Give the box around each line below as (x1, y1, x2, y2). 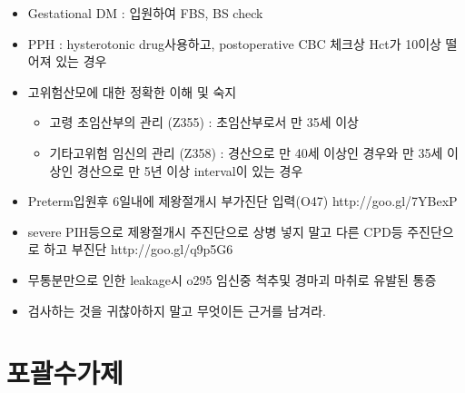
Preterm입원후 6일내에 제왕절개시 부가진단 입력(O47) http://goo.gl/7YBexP (27, 192, 458, 211)
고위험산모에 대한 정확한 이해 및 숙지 (27, 82, 237, 101)
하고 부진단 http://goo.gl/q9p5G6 (44, 240, 233, 259)
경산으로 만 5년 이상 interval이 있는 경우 (77, 161, 303, 180)
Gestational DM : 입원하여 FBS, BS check (27, 4, 263, 22)
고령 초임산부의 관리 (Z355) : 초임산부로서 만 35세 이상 (49, 113, 359, 132)
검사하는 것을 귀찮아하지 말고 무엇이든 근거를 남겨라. (27, 300, 326, 319)
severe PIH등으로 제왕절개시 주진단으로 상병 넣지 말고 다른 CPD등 (27, 221, 403, 241)
